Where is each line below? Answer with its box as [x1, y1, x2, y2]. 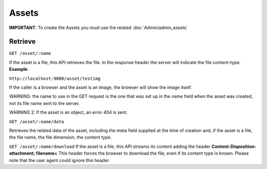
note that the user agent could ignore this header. [9, 157, 110, 163]
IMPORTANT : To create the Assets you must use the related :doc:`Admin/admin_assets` [9, 25, 188, 31]
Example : [9, 67, 29, 72]
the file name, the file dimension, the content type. [9, 135, 112, 140]
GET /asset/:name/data [9, 119, 64, 124]
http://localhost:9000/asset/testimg [9, 75, 101, 81]
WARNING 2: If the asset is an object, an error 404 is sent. [9, 109, 128, 115]
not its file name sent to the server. [9, 100, 80, 106]
